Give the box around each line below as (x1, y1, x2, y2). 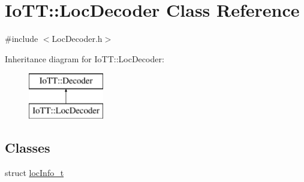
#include (5, 32, 38, 45)
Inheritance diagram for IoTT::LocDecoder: (5, 52, 164, 65)
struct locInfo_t (5, 166, 64, 178)
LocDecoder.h (52, 32, 103, 45)
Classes (5, 138, 50, 156)
